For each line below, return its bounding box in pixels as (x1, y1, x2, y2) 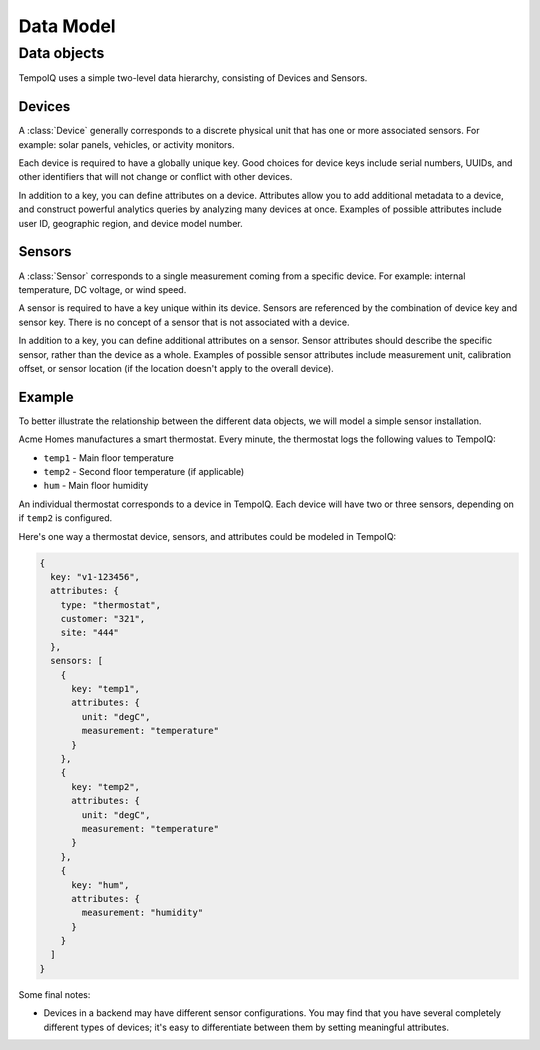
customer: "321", (60, 613, 146, 625)
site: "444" (60, 627, 120, 639)
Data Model (18, 15, 116, 37)
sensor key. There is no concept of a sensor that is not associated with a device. (18, 316, 350, 328)
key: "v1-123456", (50, 571, 140, 582)
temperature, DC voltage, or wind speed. (18, 283, 187, 295)
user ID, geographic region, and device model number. (18, 217, 244, 229)
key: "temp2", (71, 781, 140, 792)
